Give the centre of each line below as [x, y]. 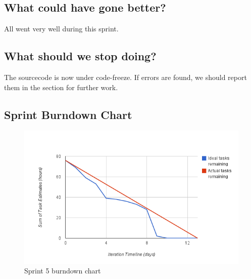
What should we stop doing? [80, 56]
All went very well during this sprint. [61, 29]
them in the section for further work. [61, 87]
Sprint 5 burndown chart [63, 271]
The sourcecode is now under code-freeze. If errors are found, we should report [125, 77]
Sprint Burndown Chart [68, 114]
